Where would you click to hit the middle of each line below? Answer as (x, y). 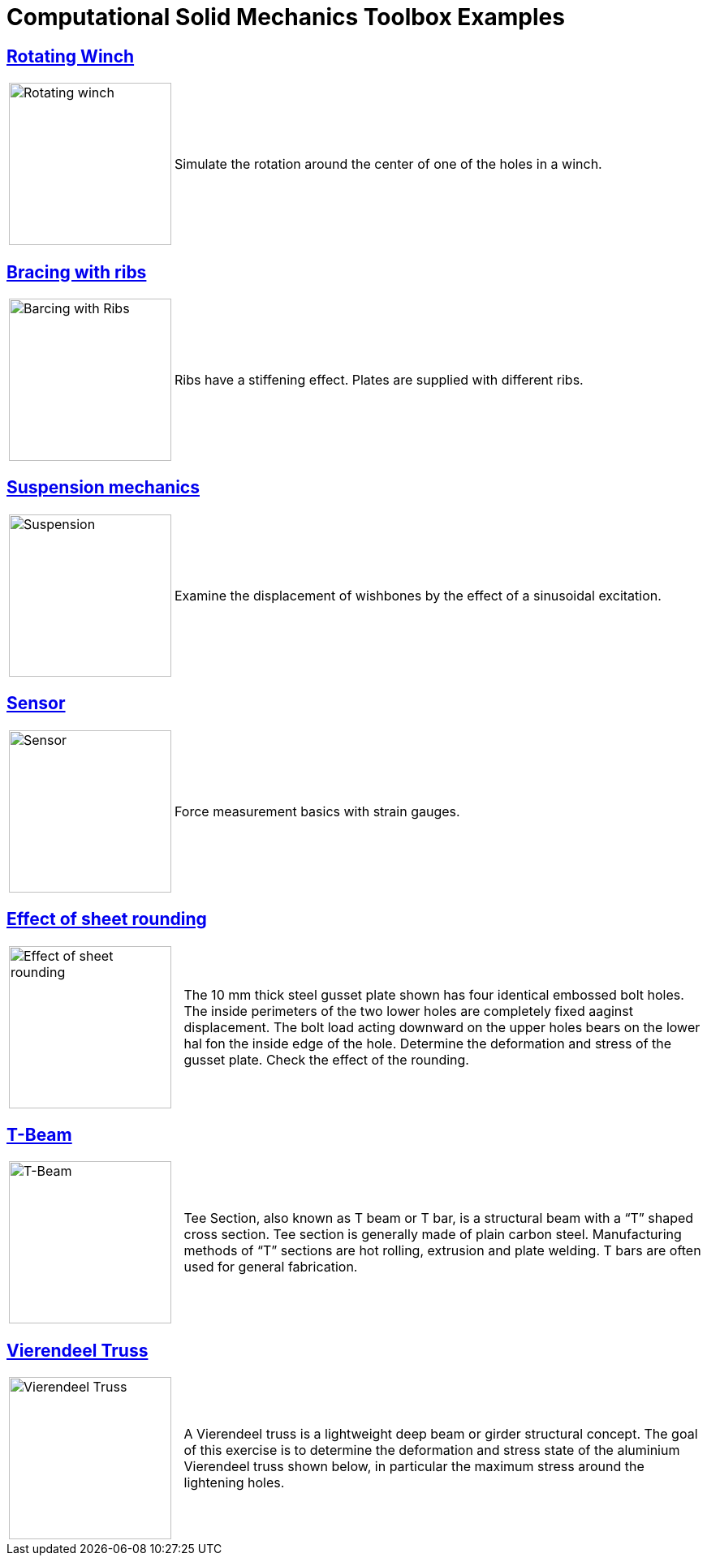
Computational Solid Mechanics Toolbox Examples (286, 17)
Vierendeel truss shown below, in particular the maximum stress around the (414, 1467)
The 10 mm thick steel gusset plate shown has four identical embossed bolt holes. (434, 994)
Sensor (36, 704)
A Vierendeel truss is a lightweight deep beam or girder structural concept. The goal (441, 1434)
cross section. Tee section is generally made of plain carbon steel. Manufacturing (433, 1235)
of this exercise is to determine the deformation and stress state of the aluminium (432, 1450)
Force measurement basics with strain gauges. (317, 811)
